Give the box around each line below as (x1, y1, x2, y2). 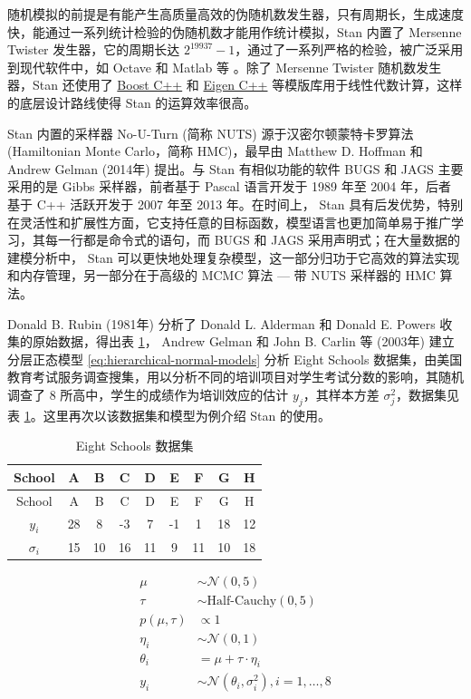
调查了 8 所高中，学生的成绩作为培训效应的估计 (7, 384, 289, 403)
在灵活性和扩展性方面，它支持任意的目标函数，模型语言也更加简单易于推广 (7, 212, 451, 231)
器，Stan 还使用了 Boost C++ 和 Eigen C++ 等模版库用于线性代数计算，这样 (7, 75, 463, 94)
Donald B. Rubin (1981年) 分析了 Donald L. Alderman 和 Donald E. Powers (7, 314, 436, 333)
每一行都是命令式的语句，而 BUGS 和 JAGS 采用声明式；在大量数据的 (44, 230, 460, 249)
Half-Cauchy (207, 594, 277, 607)
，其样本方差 (303, 384, 380, 403)
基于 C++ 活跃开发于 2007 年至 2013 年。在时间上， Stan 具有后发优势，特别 (7, 194, 464, 213)
